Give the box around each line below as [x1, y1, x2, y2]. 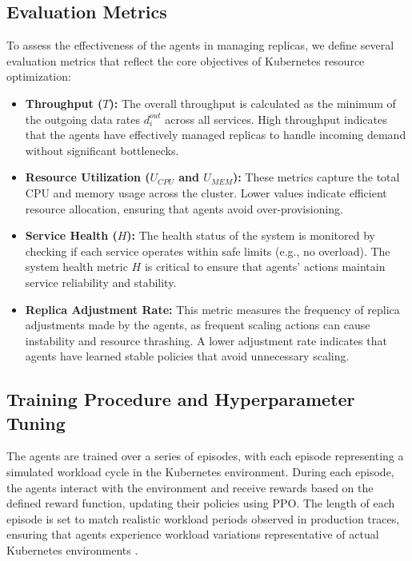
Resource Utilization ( [25, 169, 150, 185]
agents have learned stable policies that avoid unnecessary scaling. [25, 348, 350, 364]
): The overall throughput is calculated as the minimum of [109, 94, 396, 111]
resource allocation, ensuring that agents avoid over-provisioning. [25, 200, 343, 217]
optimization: [6, 68, 71, 85]
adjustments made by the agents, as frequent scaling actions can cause [25, 316, 370, 333]
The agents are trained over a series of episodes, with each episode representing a [6, 448, 404, 464]
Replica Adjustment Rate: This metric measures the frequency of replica [25, 300, 400, 317]
